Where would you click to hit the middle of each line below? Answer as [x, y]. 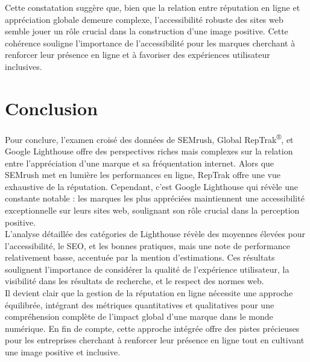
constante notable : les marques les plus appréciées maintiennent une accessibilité [155, 198]
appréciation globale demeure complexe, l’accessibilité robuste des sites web [144, 19]
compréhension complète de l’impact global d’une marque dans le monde [139, 316]
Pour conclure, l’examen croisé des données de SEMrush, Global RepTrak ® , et [149, 138]
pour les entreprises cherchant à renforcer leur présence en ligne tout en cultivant [155, 340]
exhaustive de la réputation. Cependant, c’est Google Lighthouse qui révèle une [151, 186]
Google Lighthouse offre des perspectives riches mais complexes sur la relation [149, 151]
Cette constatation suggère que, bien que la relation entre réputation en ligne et [153, 7]
